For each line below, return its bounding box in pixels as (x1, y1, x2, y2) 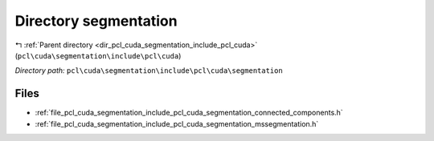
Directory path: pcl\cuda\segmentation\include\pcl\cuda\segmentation (14, 66, 283, 75)
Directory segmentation (14, 12, 178, 30)
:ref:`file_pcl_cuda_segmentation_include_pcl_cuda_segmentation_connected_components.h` (35, 108, 343, 118)
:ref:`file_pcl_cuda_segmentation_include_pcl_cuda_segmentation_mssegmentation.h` (35, 119, 319, 128)
